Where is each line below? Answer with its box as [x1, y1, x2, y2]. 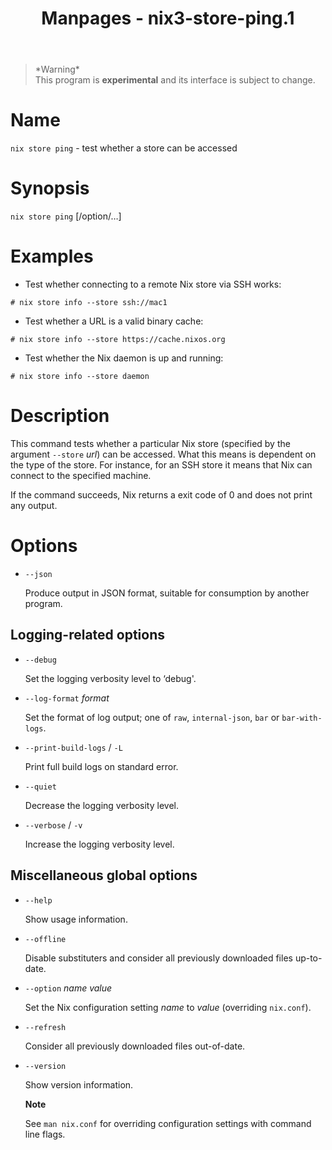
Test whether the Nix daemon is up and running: [24, 352, 224, 364]
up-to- [294, 952, 323, 964]
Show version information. [24, 1078, 134, 1091]
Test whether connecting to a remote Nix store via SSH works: [24, 278, 282, 290]
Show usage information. [24, 913, 128, 925]
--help [24, 895, 53, 906]
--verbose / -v [24, 818, 83, 831]
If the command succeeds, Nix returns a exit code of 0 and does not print [10, 488, 313, 501]
